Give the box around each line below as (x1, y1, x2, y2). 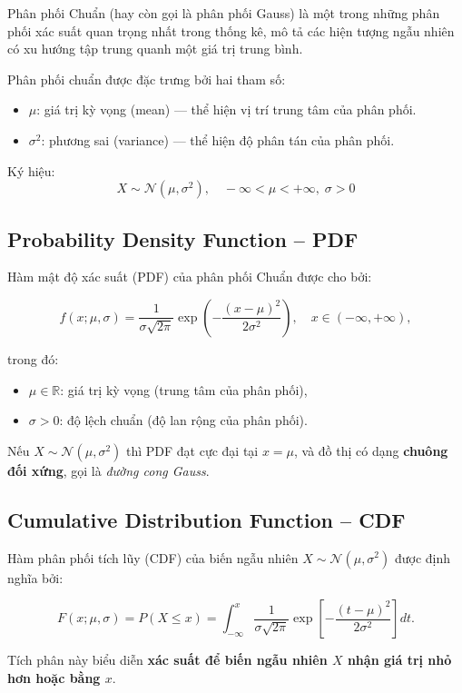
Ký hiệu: (7, 161, 55, 180)
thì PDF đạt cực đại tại (125, 441, 259, 460)
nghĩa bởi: (7, 568, 64, 587)
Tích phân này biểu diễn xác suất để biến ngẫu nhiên (7, 650, 328, 669)
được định (394, 548, 451, 567)
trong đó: (7, 349, 59, 368)
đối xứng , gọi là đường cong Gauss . (7, 460, 210, 480)
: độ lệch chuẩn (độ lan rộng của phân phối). (59, 411, 308, 430)
